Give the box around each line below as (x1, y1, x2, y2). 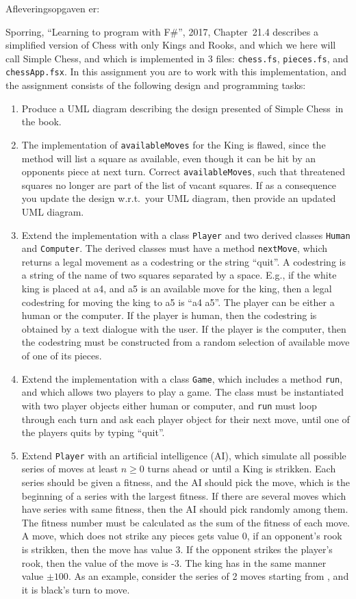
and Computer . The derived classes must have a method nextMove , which (21, 241, 328, 255)
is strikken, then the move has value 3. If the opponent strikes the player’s (21, 541, 333, 556)
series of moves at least (21, 461, 118, 476)
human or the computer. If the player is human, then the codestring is (21, 308, 317, 322)
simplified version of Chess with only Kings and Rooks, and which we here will (5, 38, 336, 52)
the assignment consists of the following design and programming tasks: (5, 78, 306, 92)
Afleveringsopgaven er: (5, 1, 100, 15)
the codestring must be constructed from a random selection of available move (21, 335, 350, 349)
